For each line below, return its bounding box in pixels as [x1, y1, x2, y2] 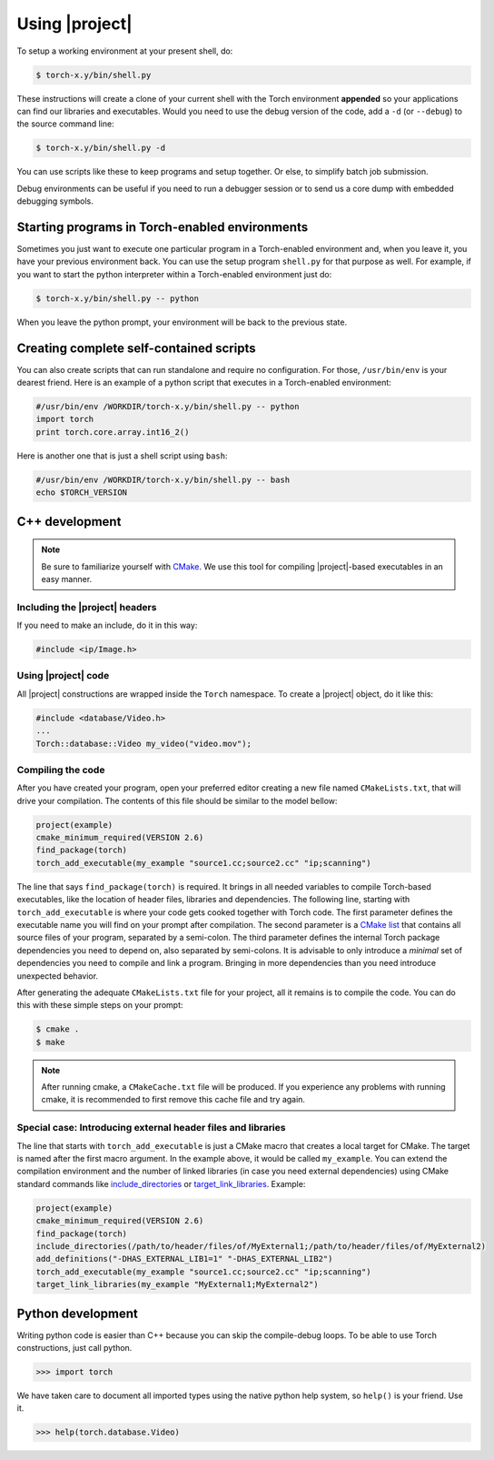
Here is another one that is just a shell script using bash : [16, 450, 228, 461]
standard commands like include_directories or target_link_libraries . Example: [16, 1178, 306, 1189]
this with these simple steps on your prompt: [16, 1000, 183, 1011]
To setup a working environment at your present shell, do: [16, 45, 233, 56]
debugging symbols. [16, 196, 94, 206]
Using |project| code [16, 670, 110, 682]
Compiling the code [16, 763, 105, 776]
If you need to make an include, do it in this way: [16, 619, 198, 631]
